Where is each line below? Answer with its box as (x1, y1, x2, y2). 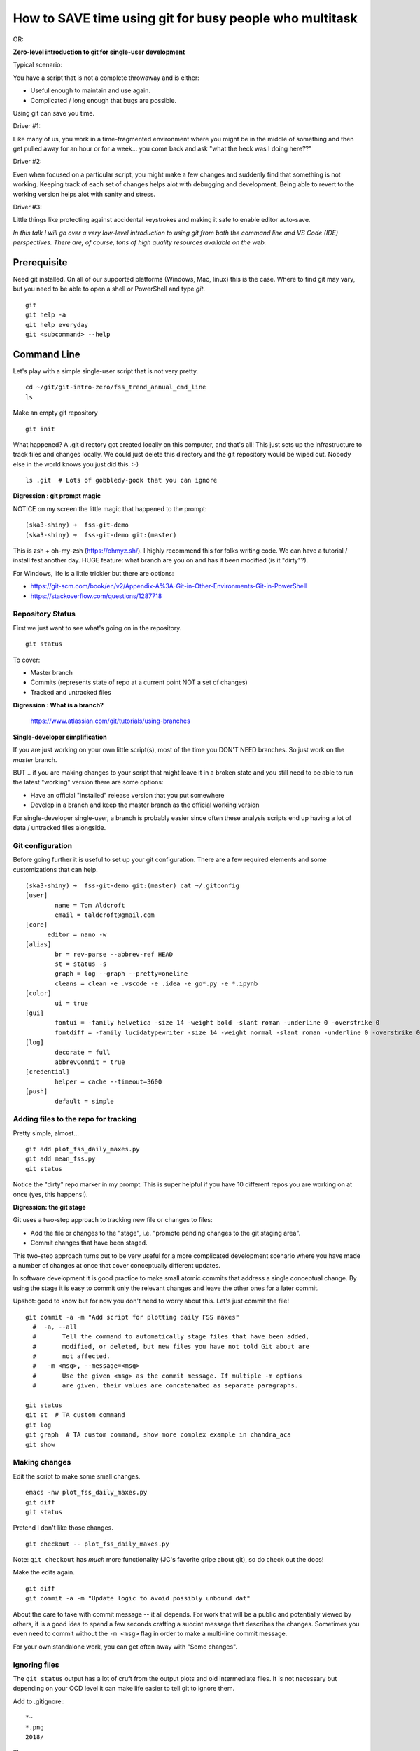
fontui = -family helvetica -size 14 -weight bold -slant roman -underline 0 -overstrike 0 (55, 1019, 380, 1027)
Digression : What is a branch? (13, 701, 104, 710)
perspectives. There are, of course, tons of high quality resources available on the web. (13, 238, 267, 247)
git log (25, 1420, 52, 1429)
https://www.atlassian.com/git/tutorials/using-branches (30, 717, 190, 725)
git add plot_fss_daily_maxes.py (25, 1145, 140, 1154)
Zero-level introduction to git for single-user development (13, 48, 185, 56)
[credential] (25, 1068, 70, 1076)
